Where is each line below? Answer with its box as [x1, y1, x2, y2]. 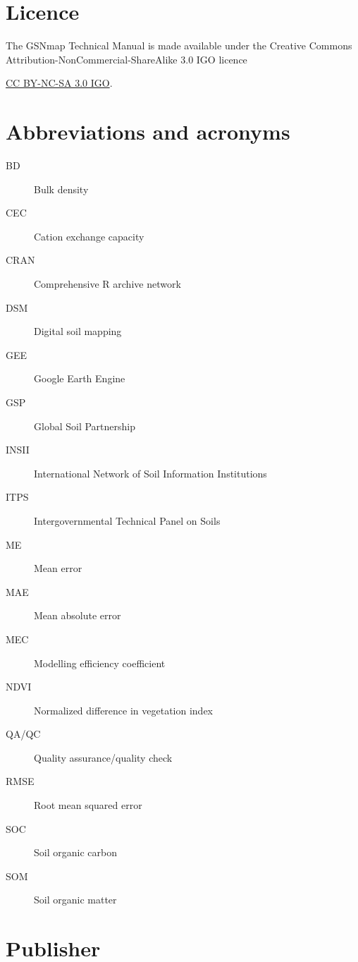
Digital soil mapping [34, 324, 122, 339]
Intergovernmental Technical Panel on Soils [34, 513, 221, 528]
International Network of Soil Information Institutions [34, 465, 267, 480]
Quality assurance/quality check [34, 750, 173, 765]
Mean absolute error [34, 608, 121, 623]
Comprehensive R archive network [34, 276, 181, 291]
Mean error [34, 561, 82, 576]
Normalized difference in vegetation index [34, 702, 214, 717]
